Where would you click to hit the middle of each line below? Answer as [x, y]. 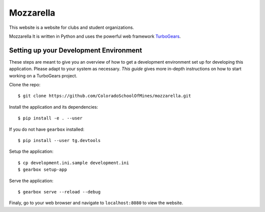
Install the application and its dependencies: [53, 107]
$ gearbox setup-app [42, 170]
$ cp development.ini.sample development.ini [74, 163]
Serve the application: [31, 181]
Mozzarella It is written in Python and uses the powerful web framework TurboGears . [95, 36]
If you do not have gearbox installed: [47, 129]
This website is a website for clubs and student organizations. [72, 27]
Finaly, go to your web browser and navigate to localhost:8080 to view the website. [96, 203]
